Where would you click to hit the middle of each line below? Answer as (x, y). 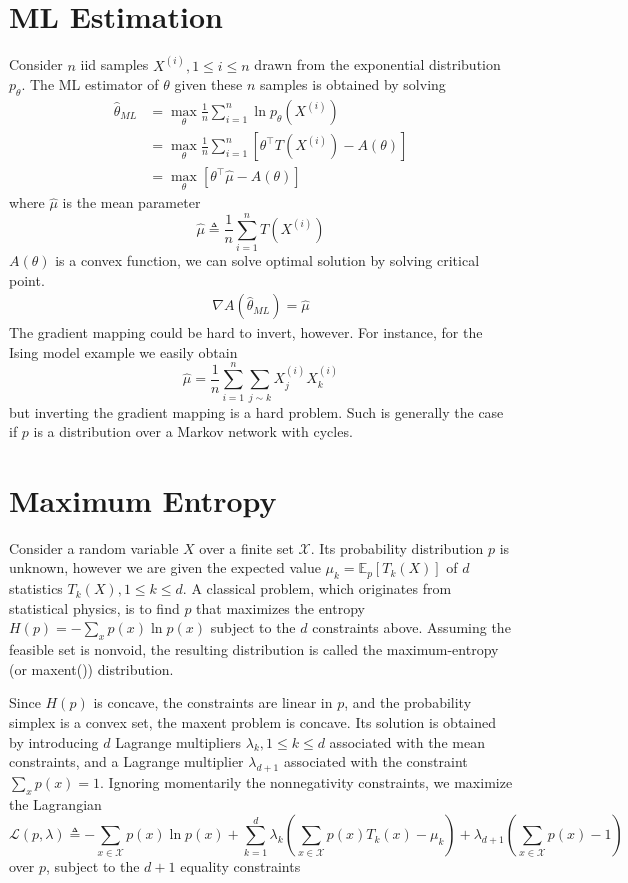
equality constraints (240, 866)
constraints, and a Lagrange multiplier (126, 761)
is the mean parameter (131, 202)
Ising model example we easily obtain (123, 351)
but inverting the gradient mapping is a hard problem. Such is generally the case (256, 411)
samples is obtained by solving (353, 84)
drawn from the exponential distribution (377, 64)
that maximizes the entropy (280, 607)
